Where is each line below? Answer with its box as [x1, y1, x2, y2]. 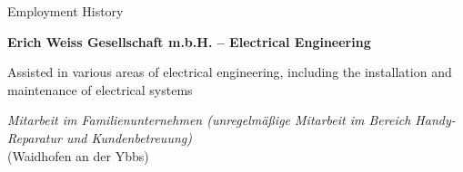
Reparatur [7, 128, 62, 147]
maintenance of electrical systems [7, 80, 193, 99]
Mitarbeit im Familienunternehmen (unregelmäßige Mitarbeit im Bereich [7, 110, 411, 129]
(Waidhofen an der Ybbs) [7, 146, 149, 165]
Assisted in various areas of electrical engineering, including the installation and [7, 62, 452, 81]
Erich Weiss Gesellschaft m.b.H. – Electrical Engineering [7, 32, 371, 51]
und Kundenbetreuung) [65, 128, 192, 147]
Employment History [7, 2, 124, 20]
